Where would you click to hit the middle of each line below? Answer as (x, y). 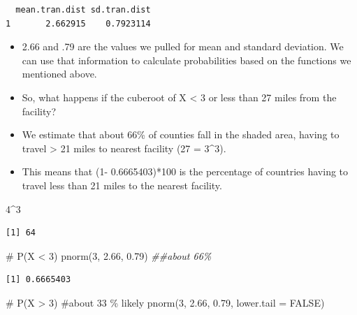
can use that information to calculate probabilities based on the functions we (187, 60)
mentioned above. (59, 74)
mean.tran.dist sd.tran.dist (83, 10)
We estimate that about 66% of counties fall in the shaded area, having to (181, 134)
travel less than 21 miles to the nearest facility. (122, 185)
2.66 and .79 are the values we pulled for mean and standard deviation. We (183, 46)
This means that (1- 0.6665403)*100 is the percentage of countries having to (185, 171)
